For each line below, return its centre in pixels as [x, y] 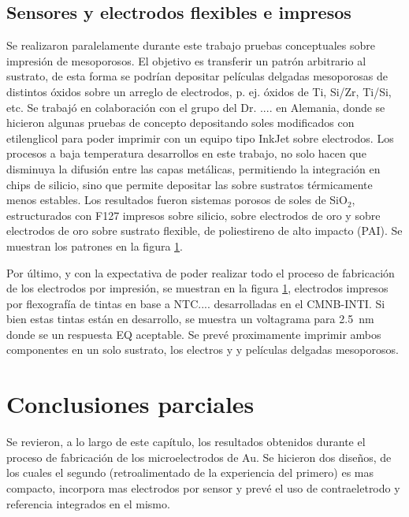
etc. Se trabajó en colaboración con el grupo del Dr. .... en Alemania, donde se [196, 107]
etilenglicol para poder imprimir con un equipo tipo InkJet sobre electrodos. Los [200, 138]
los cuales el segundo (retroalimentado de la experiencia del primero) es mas [190, 472]
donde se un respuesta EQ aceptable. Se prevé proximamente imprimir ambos [194, 334]
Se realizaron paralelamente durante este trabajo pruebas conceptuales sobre [191, 45]
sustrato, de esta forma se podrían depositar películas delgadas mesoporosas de [197, 76]
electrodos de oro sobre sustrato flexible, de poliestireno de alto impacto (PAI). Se [204, 231]
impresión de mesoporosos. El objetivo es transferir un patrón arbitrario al [186, 60]
